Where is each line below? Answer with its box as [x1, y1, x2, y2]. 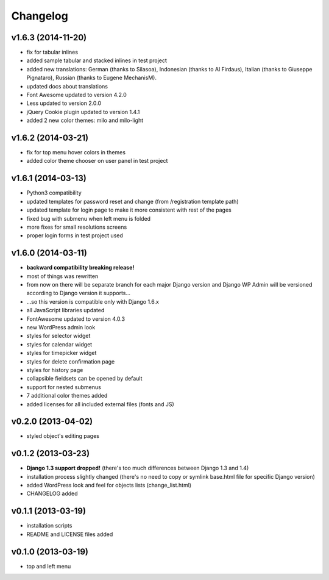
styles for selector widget [26, 332, 91, 340]
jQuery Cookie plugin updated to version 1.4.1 [26, 108, 140, 115]
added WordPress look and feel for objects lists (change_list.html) [26, 482, 192, 489]
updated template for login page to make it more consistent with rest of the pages [26, 206, 232, 213]
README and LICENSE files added [26, 531, 113, 538]
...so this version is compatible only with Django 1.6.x [26, 298, 160, 305]
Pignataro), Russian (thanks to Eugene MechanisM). [26, 74, 157, 82]
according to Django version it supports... [26, 290, 131, 297]
